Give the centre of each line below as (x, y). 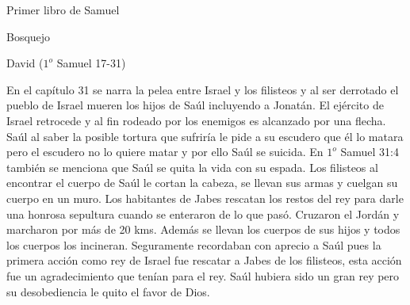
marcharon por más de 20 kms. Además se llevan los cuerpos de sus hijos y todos (203, 229)
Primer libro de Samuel (63, 10)
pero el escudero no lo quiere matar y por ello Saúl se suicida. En (165, 152)
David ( (25, 63)
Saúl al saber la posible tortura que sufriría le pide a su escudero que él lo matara (205, 136)
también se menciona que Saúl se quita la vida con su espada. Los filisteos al (192, 167)
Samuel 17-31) (91, 63)
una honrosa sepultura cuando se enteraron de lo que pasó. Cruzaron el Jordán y (203, 213)
